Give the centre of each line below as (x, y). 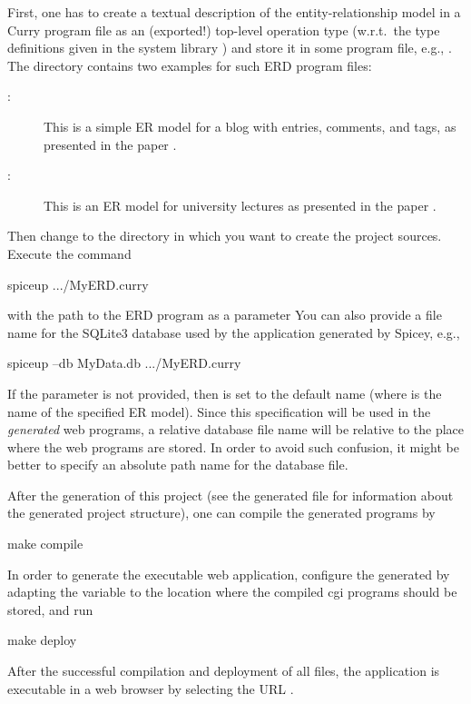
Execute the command (69, 253)
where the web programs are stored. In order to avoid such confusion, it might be (233, 446)
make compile (45, 544)
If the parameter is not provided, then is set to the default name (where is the (225, 393)
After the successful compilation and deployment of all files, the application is (224, 671)
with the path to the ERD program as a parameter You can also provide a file (225, 315)
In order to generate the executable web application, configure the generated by (229, 574)
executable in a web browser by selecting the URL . (151, 688)
